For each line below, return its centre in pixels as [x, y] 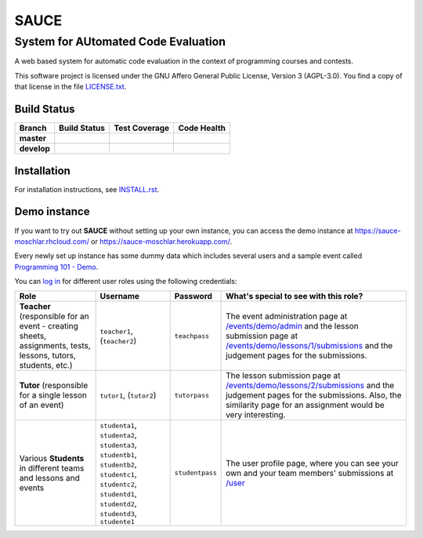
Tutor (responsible [54, 386]
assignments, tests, [55, 346]
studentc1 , [118, 474]
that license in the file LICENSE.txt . [70, 87]
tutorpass [192, 395]
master [33, 139]
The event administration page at [287, 316]
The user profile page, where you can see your [312, 463]
